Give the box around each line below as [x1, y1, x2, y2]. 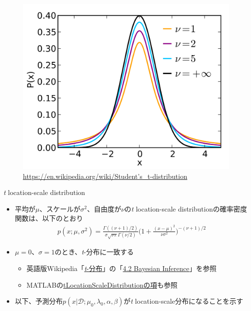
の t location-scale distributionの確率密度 [124, 203, 247, 214]
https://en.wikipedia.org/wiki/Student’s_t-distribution [23, 171, 187, 181]
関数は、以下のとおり [15, 213, 83, 223]
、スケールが [39, 203, 81, 214]
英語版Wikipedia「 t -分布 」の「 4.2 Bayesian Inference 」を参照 [26, 263, 216, 273]
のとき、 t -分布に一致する [54, 247, 134, 257]
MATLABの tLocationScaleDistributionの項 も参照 [26, 279, 178, 290]
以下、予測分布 [15, 296, 63, 306]
